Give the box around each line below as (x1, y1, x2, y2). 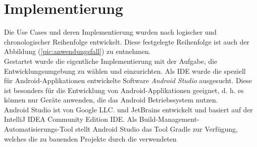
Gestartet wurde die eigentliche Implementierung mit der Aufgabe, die (4, 55, 217, 66)
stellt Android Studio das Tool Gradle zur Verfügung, (75, 124, 238, 134)
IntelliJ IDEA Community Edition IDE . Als (4, 114, 137, 124)
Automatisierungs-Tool (4, 124, 73, 134)
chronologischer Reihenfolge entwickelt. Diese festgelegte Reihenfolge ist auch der (4, 36, 250, 47)
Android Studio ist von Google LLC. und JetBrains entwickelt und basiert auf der (4, 104, 253, 114)
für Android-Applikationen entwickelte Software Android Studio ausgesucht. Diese (4, 75, 252, 86)
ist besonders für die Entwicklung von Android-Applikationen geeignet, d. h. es (4, 85, 244, 95)
